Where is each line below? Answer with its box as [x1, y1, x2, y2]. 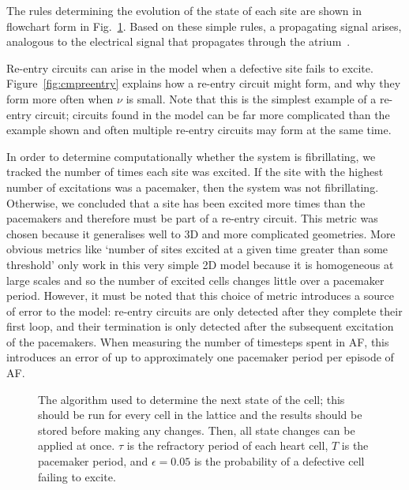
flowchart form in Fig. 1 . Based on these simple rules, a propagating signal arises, [6, 17, 402, 34]
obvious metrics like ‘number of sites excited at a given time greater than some [6, 241, 388, 257]
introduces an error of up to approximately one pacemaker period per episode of [6, 349, 394, 365]
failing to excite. [38, 468, 116, 484]
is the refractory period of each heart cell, [126, 437, 328, 454]
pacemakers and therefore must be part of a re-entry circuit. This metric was [6, 210, 378, 226]
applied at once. [38, 437, 115, 454]
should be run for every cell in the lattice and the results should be [38, 406, 362, 423]
